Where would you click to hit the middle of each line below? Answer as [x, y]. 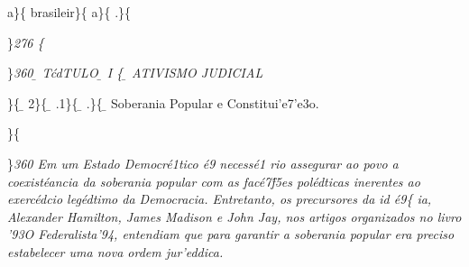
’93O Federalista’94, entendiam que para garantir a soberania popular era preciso [231, 234]
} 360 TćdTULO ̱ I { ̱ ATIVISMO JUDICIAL [135, 73]
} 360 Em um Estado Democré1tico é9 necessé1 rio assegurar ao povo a [203, 163]
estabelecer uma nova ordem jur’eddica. [115, 251]
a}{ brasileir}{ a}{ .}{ [69, 12]
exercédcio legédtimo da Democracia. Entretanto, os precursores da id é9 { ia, [220, 199]
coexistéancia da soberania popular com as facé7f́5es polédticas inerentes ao [214, 181]
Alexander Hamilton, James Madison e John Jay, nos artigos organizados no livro [234, 216]
